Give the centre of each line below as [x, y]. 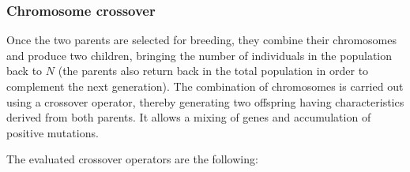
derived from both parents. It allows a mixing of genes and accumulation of [189, 117]
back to [24, 71]
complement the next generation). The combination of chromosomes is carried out [205, 86]
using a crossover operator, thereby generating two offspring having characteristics [205, 101]
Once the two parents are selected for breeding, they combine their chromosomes [201, 40]
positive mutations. [53, 132]
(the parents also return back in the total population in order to [213, 71]
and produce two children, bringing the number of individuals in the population [199, 55]
